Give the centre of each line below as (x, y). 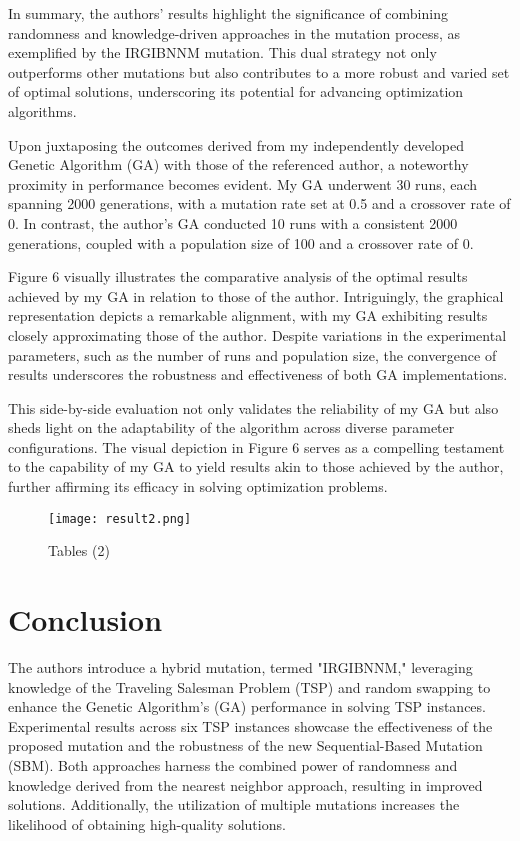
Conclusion (85, 619)
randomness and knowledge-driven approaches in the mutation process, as (234, 32)
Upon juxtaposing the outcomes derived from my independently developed (236, 144)
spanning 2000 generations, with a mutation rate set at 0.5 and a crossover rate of (259, 203)
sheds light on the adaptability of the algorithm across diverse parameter (231, 427)
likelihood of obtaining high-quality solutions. (147, 823)
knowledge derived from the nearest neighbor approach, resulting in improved (245, 784)
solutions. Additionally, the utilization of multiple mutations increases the (234, 804)
